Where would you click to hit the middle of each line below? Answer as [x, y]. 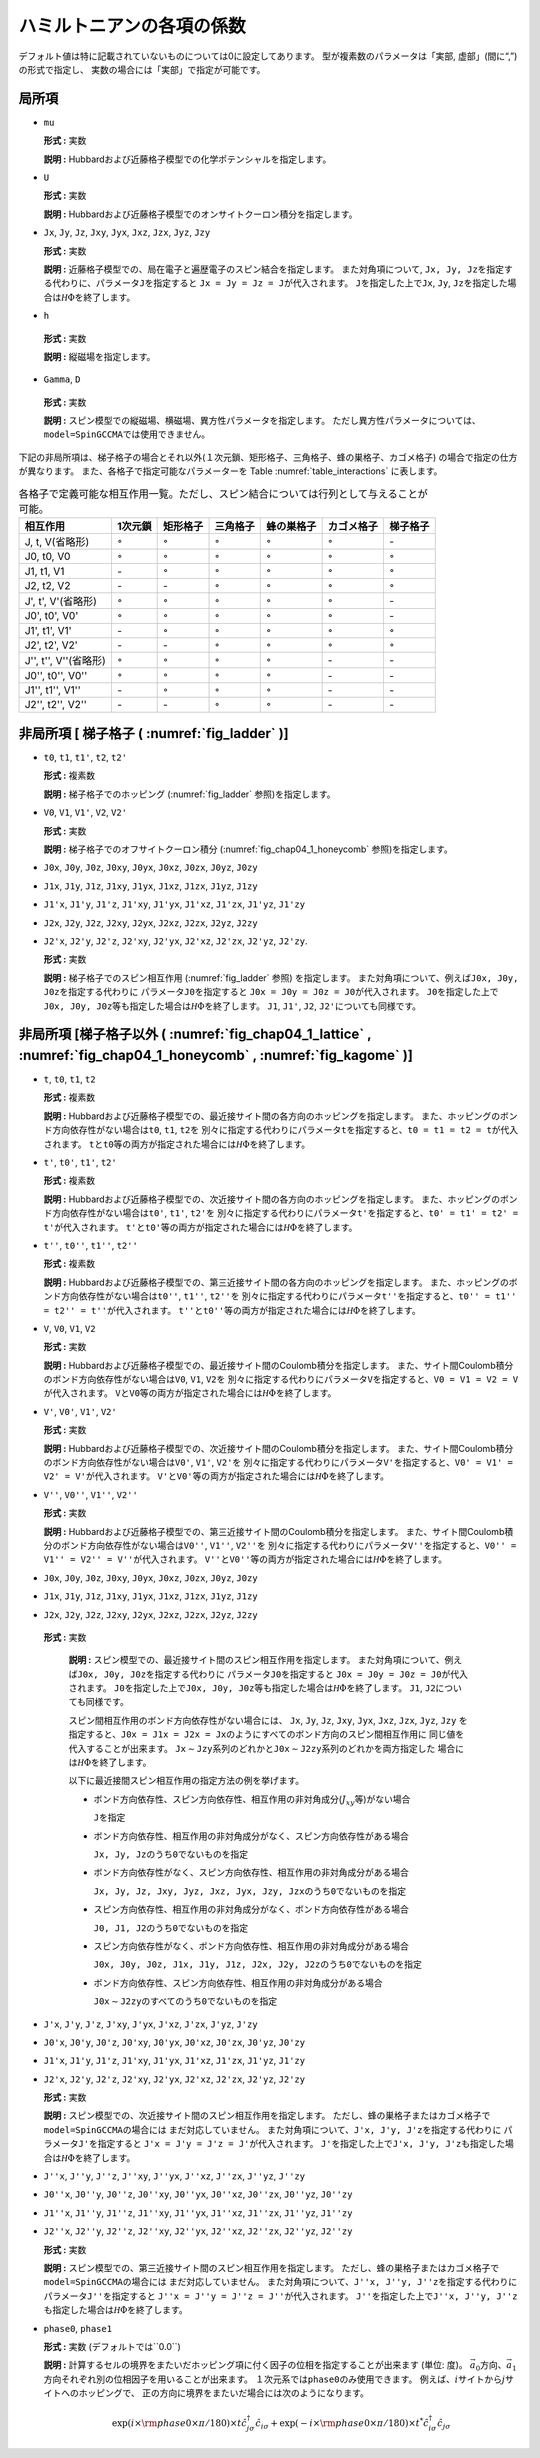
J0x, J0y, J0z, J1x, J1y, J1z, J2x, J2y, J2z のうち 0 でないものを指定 [257, 1964]
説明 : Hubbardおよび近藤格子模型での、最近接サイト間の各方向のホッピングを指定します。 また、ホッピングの [271, 1116]
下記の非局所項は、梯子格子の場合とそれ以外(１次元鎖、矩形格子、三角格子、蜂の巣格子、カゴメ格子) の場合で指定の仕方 [268, 457]
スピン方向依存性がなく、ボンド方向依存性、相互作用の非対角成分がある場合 [251, 1946]
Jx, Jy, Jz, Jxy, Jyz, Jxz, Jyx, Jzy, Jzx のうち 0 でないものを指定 [250, 1891]
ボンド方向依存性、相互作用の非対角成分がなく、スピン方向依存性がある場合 [251, 1836]
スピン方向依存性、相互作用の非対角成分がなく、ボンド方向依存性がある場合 [251, 1909]
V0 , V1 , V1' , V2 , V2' [85, 812]
